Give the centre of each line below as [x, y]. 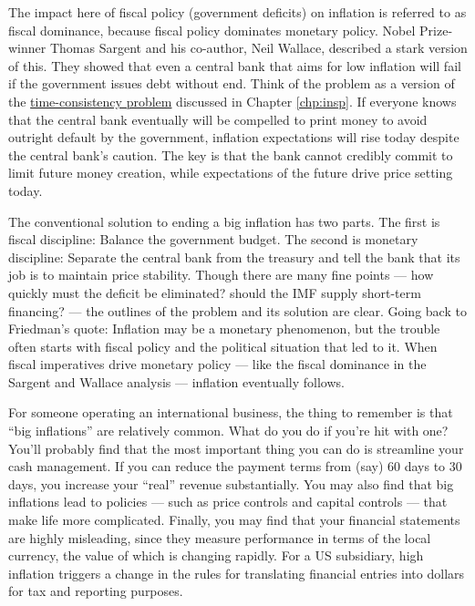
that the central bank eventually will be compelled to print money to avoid [218, 119]
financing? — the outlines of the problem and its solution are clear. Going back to [237, 310]
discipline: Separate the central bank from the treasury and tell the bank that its [234, 257]
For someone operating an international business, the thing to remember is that [231, 412]
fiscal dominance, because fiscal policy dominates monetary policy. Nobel [212, 30]
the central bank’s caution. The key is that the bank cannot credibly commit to [231, 154]
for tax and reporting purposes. [96, 591]
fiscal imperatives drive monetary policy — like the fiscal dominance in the [217, 364]
